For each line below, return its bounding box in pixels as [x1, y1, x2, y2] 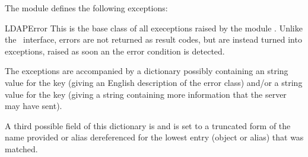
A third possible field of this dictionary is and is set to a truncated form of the [5, 119, 291, 132]
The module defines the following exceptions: [5, 2, 168, 14]
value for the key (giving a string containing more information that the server [5, 88, 287, 100]
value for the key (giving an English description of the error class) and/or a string [5, 76, 303, 88]
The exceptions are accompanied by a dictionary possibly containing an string [5, 65, 288, 77]
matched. [5, 142, 38, 155]
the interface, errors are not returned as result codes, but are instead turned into [5, 33, 302, 46]
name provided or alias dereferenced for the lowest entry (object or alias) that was [5, 131, 304, 143]
